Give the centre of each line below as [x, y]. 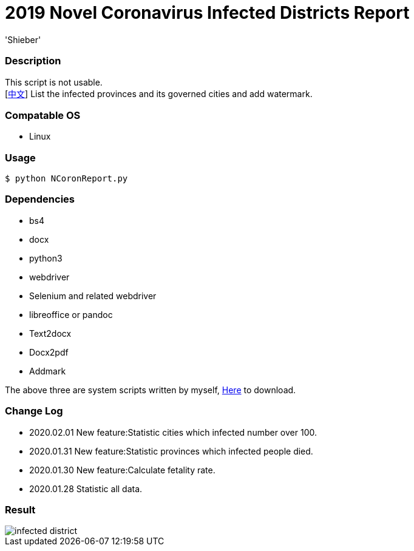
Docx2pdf [49, 352]
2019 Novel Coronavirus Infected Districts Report [207, 13]
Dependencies [40, 199]
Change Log [34, 411]
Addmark [48, 371]
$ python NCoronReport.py [66, 178]
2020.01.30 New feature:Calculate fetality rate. [122, 470]
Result [20, 509]
